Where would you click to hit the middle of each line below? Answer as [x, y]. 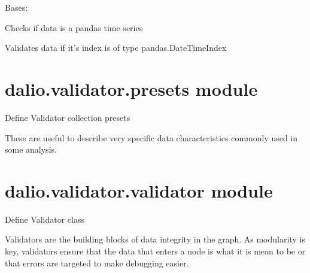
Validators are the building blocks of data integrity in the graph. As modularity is [155, 239]
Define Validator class [45, 219]
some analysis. [31, 149]
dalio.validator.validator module [139, 190]
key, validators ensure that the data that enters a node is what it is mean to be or [155, 251]
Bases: [16, 7]
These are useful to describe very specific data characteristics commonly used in [151, 137]
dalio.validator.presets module [131, 88]
